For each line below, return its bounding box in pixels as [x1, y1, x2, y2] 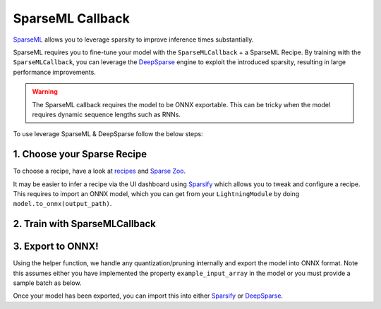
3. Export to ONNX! [13, 241, 99, 253]
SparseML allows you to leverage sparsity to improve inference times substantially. [13, 35, 254, 44]
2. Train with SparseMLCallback [13, 218, 157, 230]
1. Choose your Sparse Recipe [13, 148, 147, 160]
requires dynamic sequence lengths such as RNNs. [32, 110, 181, 119]
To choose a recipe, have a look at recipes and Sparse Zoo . [13, 166, 186, 176]
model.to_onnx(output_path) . [13, 200, 112, 208]
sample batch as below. [13, 279, 82, 287]
